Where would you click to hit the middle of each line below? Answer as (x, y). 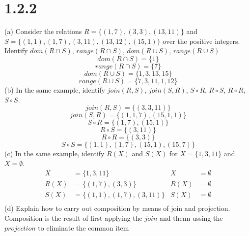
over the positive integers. (201, 41)
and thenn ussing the (191, 218)
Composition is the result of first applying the (73, 218)
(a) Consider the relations (43, 31)
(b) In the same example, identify (55, 89)
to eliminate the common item (83, 227)
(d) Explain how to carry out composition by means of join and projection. (117, 208)
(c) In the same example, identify (55, 153)
